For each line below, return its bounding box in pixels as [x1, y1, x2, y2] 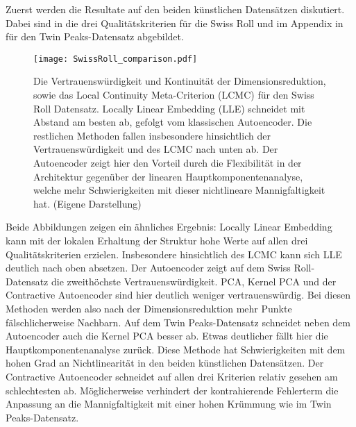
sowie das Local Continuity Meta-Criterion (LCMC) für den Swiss [33, 87, 314, 102]
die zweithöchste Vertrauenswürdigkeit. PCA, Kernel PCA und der [51, 274, 337, 288]
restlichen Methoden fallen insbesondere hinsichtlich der [33, 128, 271, 142]
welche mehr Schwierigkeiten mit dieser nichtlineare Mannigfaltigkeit [33, 183, 325, 197]
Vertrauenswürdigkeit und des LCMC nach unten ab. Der [33, 142, 278, 156]
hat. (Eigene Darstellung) [33, 196, 142, 210]
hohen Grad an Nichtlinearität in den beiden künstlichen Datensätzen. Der [6, 355, 324, 370]
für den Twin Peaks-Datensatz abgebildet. [6, 29, 184, 44]
